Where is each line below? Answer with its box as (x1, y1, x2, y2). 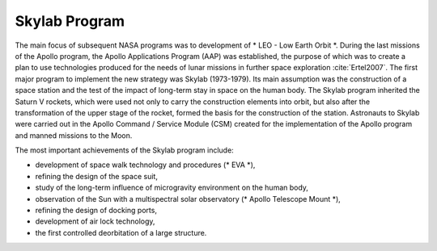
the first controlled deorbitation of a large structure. (35, 228, 207, 237)
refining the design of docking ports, (35, 206, 158, 215)
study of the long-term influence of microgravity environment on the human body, (35, 182, 309, 193)
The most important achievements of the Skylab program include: (15, 145, 234, 155)
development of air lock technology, (35, 216, 155, 226)
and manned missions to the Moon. (15, 130, 133, 140)
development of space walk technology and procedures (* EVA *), (35, 160, 256, 169)
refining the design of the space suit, (35, 171, 158, 181)
